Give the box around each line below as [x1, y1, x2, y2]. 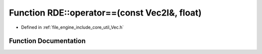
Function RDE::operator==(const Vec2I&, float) [9, 7, 202, 18]
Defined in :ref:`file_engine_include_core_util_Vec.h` [21, 24, 124, 30]
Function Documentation [9, 37, 86, 45]
